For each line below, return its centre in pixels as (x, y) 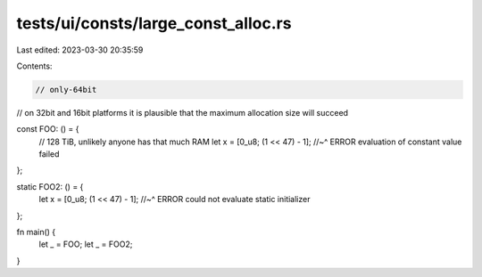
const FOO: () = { (48, 129)
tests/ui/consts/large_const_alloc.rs (154, 23)
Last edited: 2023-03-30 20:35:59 (80, 50)
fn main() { (36, 232)
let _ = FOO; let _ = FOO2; (86, 244)
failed (49, 154)
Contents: (34, 66)
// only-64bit (66, 90)
